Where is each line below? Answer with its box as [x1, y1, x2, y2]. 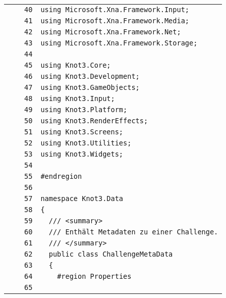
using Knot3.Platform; [40, 106, 128, 114]
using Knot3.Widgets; [40, 150, 124, 158]
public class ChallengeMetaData [48, 250, 173, 258]
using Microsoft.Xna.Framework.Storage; [40, 39, 198, 47]
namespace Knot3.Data [40, 194, 124, 203]
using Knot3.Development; [40, 72, 140, 80]
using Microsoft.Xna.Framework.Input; [40, 6, 190, 14]
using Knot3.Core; [40, 61, 111, 69]
